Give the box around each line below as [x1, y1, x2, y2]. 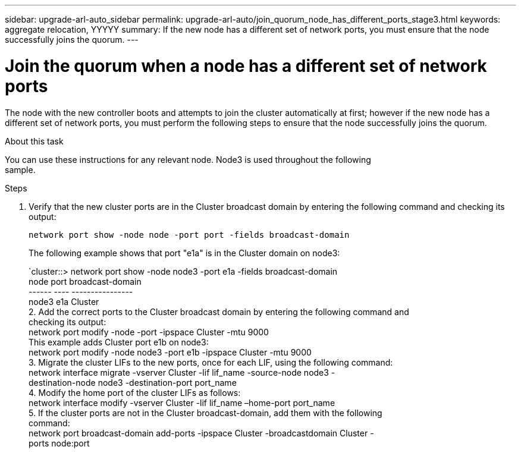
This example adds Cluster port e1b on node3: [29, 336, 209, 347]
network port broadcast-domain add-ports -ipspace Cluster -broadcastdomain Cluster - [29, 427, 374, 438]
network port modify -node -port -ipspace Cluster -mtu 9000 [29, 326, 269, 337]
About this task [5, 136, 64, 146]
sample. [5, 164, 36, 175]
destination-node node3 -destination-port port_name [29, 377, 237, 388]
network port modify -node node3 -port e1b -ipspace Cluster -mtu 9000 [29, 347, 312, 357]
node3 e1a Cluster [29, 296, 99, 307]
